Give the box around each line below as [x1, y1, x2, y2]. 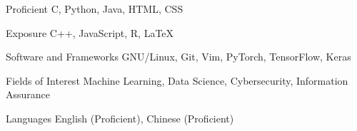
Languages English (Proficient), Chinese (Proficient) [6, 110, 234, 125]
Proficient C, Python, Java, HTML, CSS [6, 1, 183, 16]
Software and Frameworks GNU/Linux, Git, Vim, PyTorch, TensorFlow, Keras [6, 49, 351, 64]
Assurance [6, 87, 51, 102]
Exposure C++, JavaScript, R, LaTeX [6, 25, 174, 40]
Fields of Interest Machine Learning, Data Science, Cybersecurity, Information [6, 73, 348, 88]
